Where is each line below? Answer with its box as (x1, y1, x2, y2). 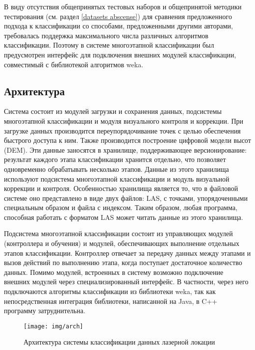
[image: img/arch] (24, 323, 83, 330)
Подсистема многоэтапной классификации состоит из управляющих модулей (4, 228, 233, 239)
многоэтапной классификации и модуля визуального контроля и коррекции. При (4, 115, 244, 126)
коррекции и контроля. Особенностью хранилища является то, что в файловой (4, 183, 238, 193)
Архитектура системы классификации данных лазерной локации (24, 337, 215, 347)
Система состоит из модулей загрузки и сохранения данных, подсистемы (4, 106, 222, 116)
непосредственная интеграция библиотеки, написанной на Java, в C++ (4, 296, 218, 306)
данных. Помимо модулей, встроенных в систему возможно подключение (4, 267, 224, 277)
